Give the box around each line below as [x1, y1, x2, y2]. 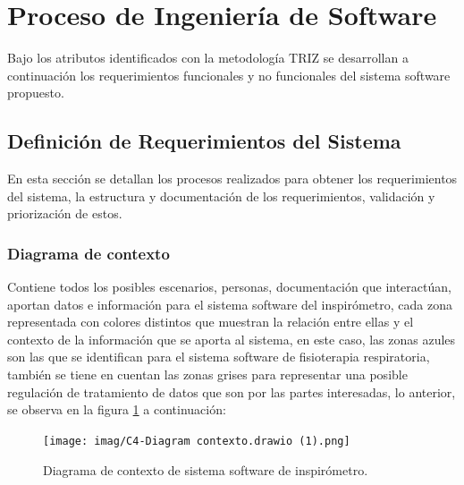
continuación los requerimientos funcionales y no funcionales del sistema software [7, 65, 451, 84]
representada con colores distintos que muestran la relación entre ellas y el [7, 312, 414, 331]
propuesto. [7, 83, 64, 102]
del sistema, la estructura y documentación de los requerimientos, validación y [7, 186, 435, 205]
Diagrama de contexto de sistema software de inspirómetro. [43, 460, 368, 479]
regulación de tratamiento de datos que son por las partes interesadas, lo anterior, [7, 382, 456, 401]
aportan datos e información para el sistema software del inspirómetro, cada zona [7, 294, 452, 313]
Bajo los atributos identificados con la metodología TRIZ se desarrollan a [7, 48, 409, 67]
